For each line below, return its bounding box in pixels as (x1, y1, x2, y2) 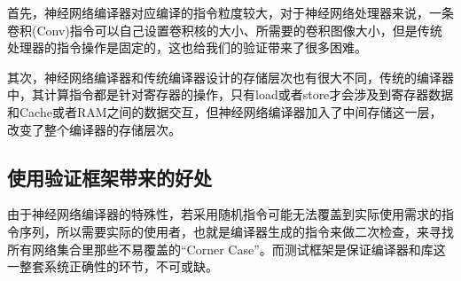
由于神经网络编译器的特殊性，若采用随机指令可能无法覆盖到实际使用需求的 (7, 205, 441, 223)
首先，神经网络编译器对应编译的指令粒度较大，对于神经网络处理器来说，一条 (7, 4, 454, 21)
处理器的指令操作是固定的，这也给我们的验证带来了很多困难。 (7, 38, 367, 57)
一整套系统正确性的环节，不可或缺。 (7, 257, 218, 276)
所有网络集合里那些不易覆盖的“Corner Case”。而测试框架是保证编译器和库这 (7, 239, 446, 258)
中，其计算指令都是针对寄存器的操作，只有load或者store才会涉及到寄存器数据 (7, 85, 454, 104)
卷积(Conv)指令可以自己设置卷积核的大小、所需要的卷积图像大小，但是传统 (7, 20, 442, 39)
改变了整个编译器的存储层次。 (7, 120, 181, 138)
